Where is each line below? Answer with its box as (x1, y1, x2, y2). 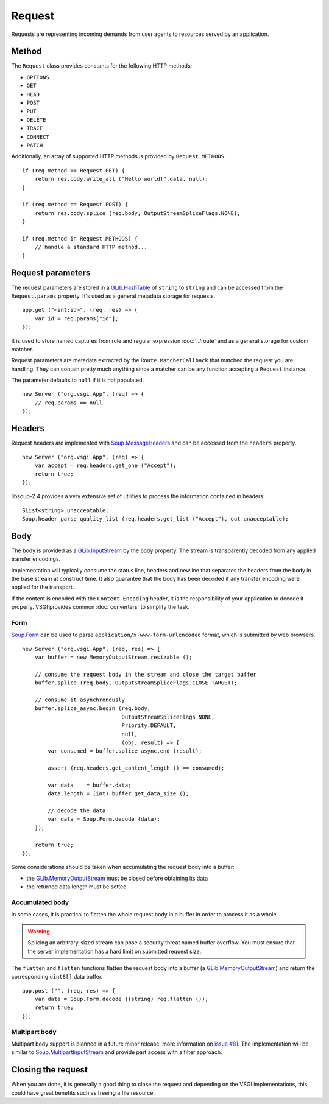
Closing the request (11, 1064, 88, 1075)
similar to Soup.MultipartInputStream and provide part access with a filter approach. (11, 1049, 222, 1056)
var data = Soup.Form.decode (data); (48, 816, 161, 823)
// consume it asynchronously (34, 697, 125, 703)
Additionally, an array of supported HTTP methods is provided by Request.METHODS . (11, 153, 226, 160)
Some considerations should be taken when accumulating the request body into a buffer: (11, 863, 235, 871)
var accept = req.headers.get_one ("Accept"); (34, 462, 177, 469)
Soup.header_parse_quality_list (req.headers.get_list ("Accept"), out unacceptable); (22, 515, 289, 522)
